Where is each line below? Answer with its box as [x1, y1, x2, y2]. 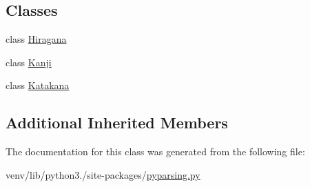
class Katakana [6, 78, 70, 92]
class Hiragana [6, 32, 67, 46]
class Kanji [6, 55, 52, 69]
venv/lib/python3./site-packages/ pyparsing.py [6, 167, 200, 181]
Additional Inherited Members [6, 112, 228, 133]
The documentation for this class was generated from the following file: [6, 144, 305, 159]
